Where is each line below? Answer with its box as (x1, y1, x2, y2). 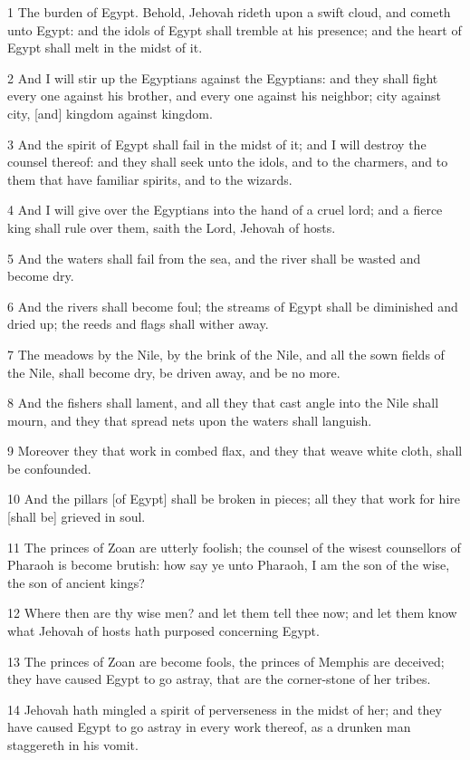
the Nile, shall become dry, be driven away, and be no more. (7, 362, 341, 381)
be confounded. (7, 458, 91, 477)
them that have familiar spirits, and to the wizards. (7, 169, 293, 188)
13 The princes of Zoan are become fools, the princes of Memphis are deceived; (7, 651, 445, 670)
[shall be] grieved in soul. (7, 507, 146, 526)
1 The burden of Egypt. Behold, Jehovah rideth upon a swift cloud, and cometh (7, 3, 451, 21)
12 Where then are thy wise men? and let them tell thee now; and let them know (7, 603, 457, 622)
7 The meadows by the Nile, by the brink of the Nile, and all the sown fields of (7, 344, 445, 363)
